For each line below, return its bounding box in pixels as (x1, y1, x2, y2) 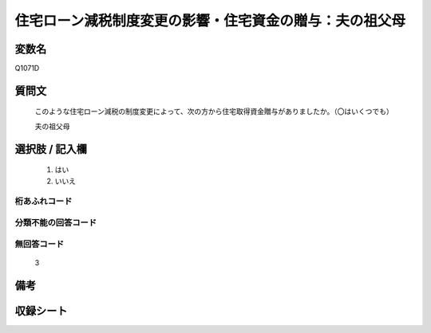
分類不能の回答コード (14, 217, 97, 228)
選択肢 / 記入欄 (14, 142, 88, 155)
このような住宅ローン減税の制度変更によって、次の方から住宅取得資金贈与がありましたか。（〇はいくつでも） (34, 107, 394, 116)
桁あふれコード (14, 196, 73, 207)
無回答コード (14, 238, 65, 249)
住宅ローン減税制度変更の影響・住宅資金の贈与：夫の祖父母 (14, 12, 406, 29)
